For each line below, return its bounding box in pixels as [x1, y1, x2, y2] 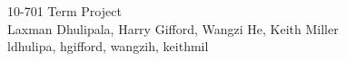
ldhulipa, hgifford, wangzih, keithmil [7, 37, 209, 56]
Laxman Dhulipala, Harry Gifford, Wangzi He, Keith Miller [7, 19, 339, 38]
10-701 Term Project [7, 2, 122, 20]
